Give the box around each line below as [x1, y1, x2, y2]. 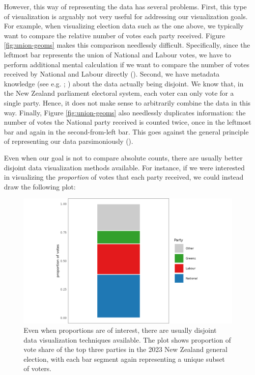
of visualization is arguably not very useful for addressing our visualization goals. [4, 11, 248, 21]
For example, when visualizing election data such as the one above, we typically [4, 21, 244, 31]
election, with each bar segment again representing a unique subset [24, 353, 225, 364]
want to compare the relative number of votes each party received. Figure [4, 30, 226, 40]
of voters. [24, 363, 52, 374]
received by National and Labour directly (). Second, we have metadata [4, 69, 220, 79]
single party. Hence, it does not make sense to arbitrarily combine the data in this [4, 97, 251, 107]
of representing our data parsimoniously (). [4, 136, 133, 146]
